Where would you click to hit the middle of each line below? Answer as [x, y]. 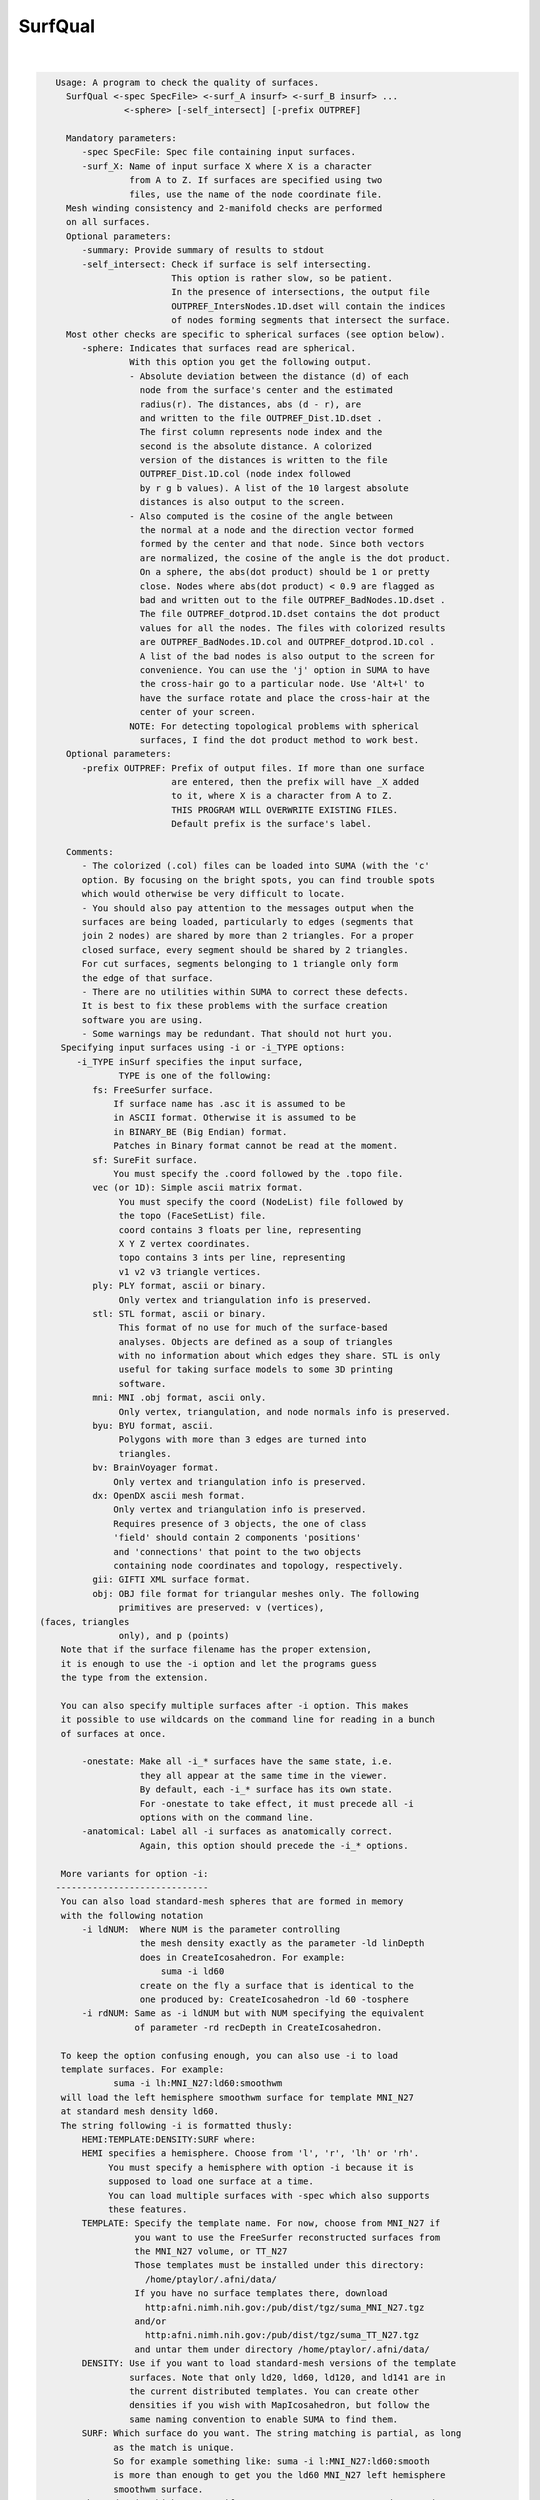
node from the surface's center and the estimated [266, 390]
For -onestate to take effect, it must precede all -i [277, 1803]
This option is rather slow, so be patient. [282, 278]
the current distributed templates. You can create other [274, 2391]
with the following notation [132, 1915]
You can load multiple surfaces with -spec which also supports [269, 2195]
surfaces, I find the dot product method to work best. [279, 739]
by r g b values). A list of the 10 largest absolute [274, 488]
